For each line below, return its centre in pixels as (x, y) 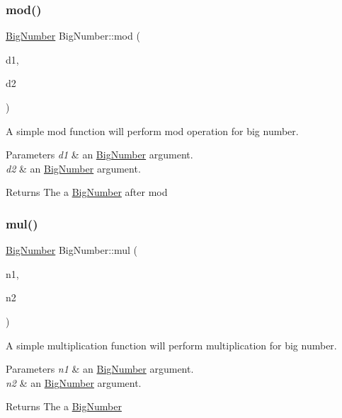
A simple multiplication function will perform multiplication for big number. (171, 345)
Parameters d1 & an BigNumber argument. (99, 155)
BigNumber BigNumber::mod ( (73, 36)
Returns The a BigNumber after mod (87, 192)
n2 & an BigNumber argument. (74, 382)
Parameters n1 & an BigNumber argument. (100, 369)
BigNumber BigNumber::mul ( (72, 250)
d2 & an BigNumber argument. (73, 168)
